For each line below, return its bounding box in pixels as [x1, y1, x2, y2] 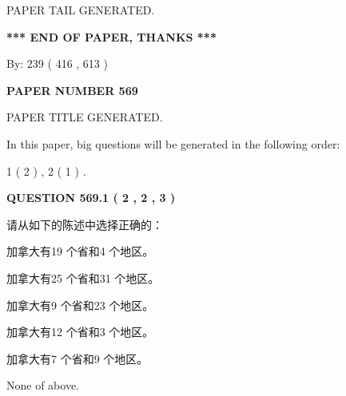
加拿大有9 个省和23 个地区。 [6, 296, 154, 313]
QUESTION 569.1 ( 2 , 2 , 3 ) [6, 189, 176, 206]
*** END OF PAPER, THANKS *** [6, 28, 217, 45]
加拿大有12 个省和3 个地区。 [6, 323, 154, 340]
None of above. [6, 377, 79, 394]
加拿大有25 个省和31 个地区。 [6, 269, 160, 286]
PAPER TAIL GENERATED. [6, 2, 155, 18]
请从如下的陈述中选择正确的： [6, 216, 163, 232]
